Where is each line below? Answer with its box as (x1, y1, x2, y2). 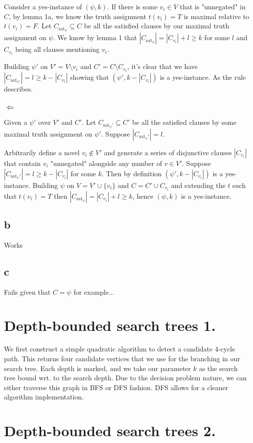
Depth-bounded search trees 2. (4, 420, 216, 441)
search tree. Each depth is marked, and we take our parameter (4, 363, 191, 373)
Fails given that (4, 286, 51, 297)
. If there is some (107, 1, 158, 11)
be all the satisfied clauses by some (132, 117, 237, 127)
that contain (4, 158, 41, 168)
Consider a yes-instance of (4, 1, 82, 11)
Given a (4, 117, 27, 127)
